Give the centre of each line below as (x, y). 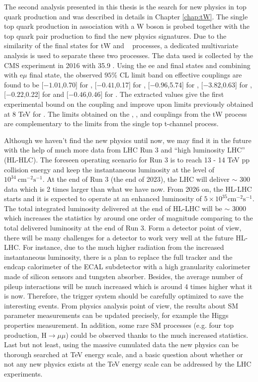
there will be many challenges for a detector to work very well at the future (119, 237)
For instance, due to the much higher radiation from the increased (123, 247)
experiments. (23, 373)
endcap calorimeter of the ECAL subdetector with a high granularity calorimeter (127, 267)
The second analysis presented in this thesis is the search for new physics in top (125, 6)
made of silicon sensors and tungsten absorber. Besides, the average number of (124, 276)
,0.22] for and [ (46, 94)
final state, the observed (66, 75)
